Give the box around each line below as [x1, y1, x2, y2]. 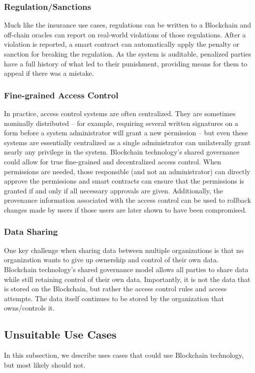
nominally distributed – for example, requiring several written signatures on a [4, 118, 238, 128]
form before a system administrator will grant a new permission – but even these [4, 127, 248, 138]
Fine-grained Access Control [4, 89, 119, 101]
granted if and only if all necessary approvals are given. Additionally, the [4, 185, 223, 195]
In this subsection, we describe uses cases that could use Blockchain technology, [4, 350, 244, 360]
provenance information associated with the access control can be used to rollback [4, 195, 251, 205]
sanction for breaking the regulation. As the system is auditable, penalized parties [4, 49, 251, 59]
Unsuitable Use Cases [4, 327, 117, 342]
